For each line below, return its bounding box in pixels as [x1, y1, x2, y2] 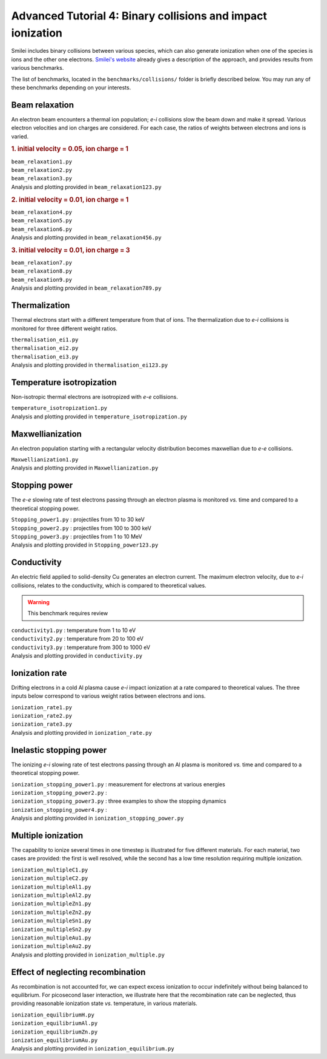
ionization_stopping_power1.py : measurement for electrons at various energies [11, 780, 225, 788]
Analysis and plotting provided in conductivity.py [11, 652, 142, 659]
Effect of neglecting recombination [11, 967, 146, 977]
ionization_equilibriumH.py [11, 1011, 95, 1018]
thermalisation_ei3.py [11, 353, 79, 360]
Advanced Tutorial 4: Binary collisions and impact [11, 9, 268, 22]
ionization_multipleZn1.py [11, 901, 91, 907]
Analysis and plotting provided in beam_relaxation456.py [11, 234, 162, 241]
